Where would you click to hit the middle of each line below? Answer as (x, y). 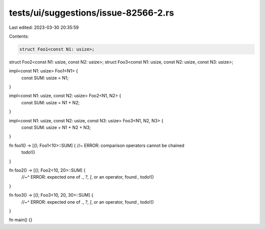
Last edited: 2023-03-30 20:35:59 (44, 27)
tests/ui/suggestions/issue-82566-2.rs (92, 13)
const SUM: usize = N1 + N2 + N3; (56, 128)
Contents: (19, 36)
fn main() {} (21, 220)
